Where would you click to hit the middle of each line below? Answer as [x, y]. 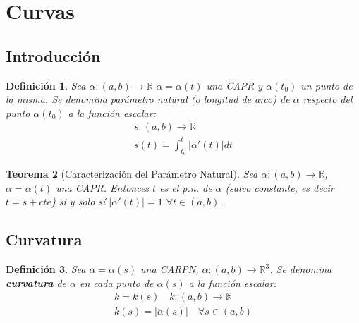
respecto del [328, 99]
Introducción [53, 55]
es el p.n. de [186, 187]
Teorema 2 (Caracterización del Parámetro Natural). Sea [132, 174]
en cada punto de [117, 282]
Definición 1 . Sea [46, 85]
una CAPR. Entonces [103, 187]
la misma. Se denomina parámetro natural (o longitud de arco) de [148, 99]
